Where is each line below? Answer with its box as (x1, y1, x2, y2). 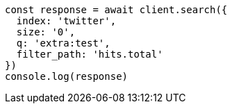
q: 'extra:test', (16, 37, 110, 49)
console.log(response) (5, 71, 129, 82)
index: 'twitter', (16, 15, 117, 26)
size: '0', (16, 26, 76, 37)
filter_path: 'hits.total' (16, 49, 163, 60)
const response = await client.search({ (5, 4, 228, 15)
